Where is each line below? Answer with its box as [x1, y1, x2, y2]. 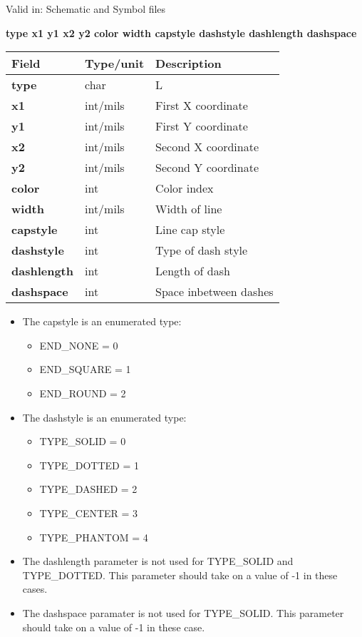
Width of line [155, 200, 222, 218]
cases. [22, 581, 48, 596]
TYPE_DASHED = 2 [39, 481, 138, 496]
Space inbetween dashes [155, 283, 274, 300]
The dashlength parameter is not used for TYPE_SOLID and [22, 554, 294, 569]
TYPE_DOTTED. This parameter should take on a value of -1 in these [22, 567, 338, 582]
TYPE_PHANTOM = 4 [39, 529, 148, 544]
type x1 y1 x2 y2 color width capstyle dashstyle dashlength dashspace [6, 25, 357, 40]
